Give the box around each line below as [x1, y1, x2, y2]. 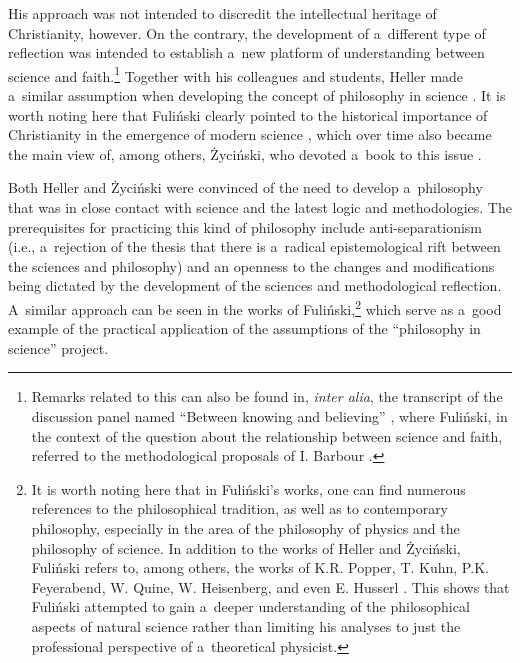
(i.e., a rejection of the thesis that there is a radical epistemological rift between [8, 236, 501, 257]
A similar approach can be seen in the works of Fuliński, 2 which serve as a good [8, 295, 502, 319]
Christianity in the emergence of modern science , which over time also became [8, 124, 492, 145]
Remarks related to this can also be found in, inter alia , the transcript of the [31, 386, 503, 407]
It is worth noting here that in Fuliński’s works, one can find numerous [31, 478, 466, 499]
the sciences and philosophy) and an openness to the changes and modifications [8, 255, 495, 276]
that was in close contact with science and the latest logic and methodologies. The [8, 197, 512, 217]
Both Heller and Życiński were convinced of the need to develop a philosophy [8, 177, 483, 198]
